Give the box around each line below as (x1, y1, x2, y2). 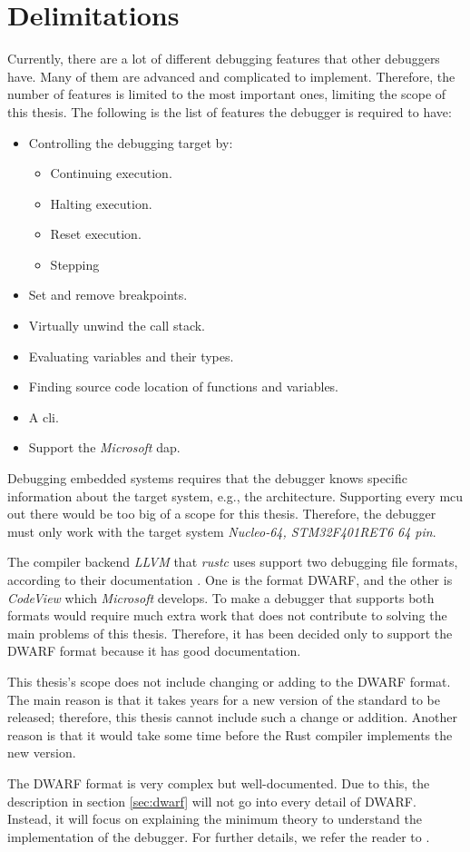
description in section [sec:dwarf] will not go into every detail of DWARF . (7, 791, 416, 810)
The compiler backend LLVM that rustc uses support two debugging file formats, (7, 552, 458, 571)
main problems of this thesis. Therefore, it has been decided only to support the (7, 623, 453, 642)
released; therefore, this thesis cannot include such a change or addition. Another (7, 708, 458, 727)
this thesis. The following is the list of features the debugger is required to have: (7, 102, 452, 121)
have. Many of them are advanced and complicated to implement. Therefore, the (7, 66, 455, 85)
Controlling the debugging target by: (28, 133, 233, 152)
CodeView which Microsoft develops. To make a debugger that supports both (7, 588, 435, 607)
